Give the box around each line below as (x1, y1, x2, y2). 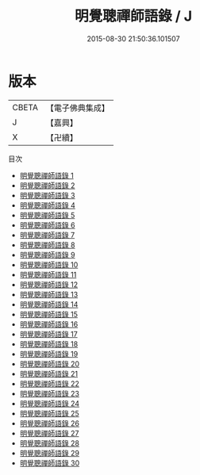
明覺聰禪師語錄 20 (19, 358, 80, 369)
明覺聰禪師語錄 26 (19, 418, 79, 428)
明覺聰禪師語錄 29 (19, 448, 79, 458)
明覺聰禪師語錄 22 (19, 378, 79, 389)
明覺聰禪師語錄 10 (19, 259, 79, 270)
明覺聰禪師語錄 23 (19, 389, 79, 398)
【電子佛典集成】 (45, 102, 110, 113)
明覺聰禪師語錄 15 (19, 309, 78, 319)
